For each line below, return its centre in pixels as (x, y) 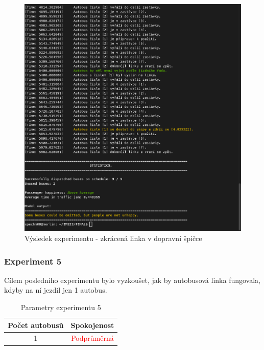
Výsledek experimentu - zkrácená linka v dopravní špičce (113, 238)
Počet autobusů (36, 325)
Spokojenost (92, 325)
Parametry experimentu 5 (61, 307)
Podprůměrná (92, 338)
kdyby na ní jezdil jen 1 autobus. (56, 290)
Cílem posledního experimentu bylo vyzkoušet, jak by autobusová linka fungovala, (132, 280)
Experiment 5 (33, 261)
